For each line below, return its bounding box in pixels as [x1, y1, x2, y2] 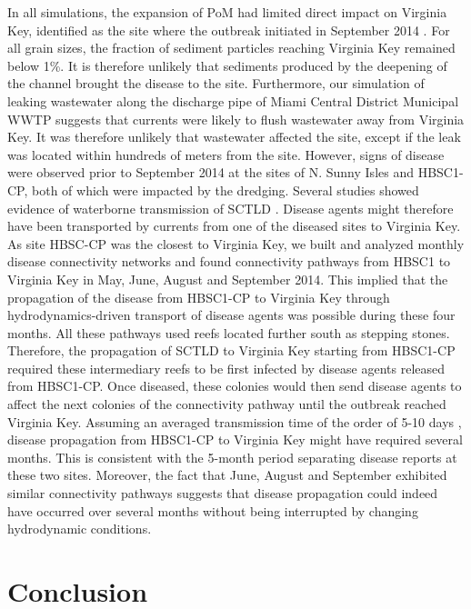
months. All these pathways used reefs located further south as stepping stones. [7, 323, 450, 342]
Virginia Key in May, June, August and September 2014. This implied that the [7, 269, 448, 288]
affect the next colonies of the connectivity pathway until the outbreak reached [7, 394, 446, 414]
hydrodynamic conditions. [7, 519, 152, 538]
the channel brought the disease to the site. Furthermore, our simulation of [7, 74, 425, 93]
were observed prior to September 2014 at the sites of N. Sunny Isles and [7, 163, 414, 182]
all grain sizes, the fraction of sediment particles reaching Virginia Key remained [7, 38, 456, 57]
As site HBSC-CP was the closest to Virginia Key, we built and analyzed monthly [7, 234, 465, 253]
